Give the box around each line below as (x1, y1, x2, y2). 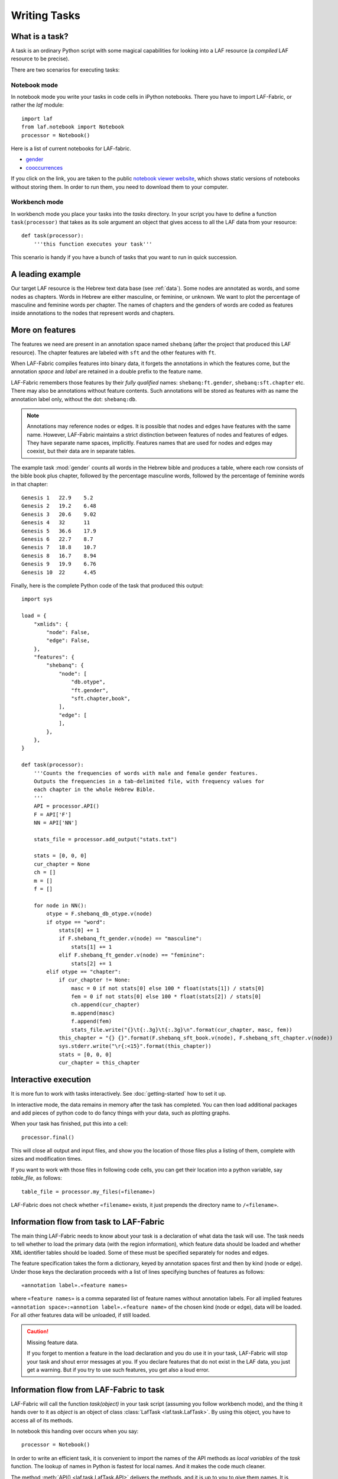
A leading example (11, 269, 81, 279)
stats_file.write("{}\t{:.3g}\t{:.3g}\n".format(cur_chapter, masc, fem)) (71, 1026, 292, 1033)
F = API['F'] (33, 811, 71, 818)
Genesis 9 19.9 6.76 (21, 561, 97, 567)
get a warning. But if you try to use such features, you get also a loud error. (27, 1367, 210, 1374)
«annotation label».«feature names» (21, 1281, 128, 1289)
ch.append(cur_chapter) (71, 1002, 140, 1008)
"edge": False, (46, 637, 90, 644)
